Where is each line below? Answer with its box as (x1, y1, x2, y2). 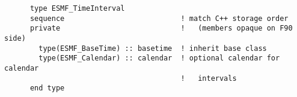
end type (29, 84, 65, 93)
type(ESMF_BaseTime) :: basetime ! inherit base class (38, 44, 267, 53)
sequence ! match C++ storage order (29, 14, 289, 23)
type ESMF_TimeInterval (29, 4, 125, 13)
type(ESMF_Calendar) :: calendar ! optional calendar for (38, 54, 280, 63)
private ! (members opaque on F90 (29, 24, 293, 33)
